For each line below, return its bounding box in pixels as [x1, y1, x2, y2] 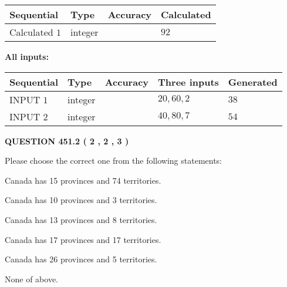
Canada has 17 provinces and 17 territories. [5, 233, 161, 245]
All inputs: [5, 50, 49, 62]
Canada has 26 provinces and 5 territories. [5, 253, 157, 265]
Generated [228, 75, 278, 89]
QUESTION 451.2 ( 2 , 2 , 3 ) [5, 134, 129, 147]
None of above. [5, 272, 58, 285]
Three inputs [158, 75, 219, 89]
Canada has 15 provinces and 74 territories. [5, 174, 161, 186]
